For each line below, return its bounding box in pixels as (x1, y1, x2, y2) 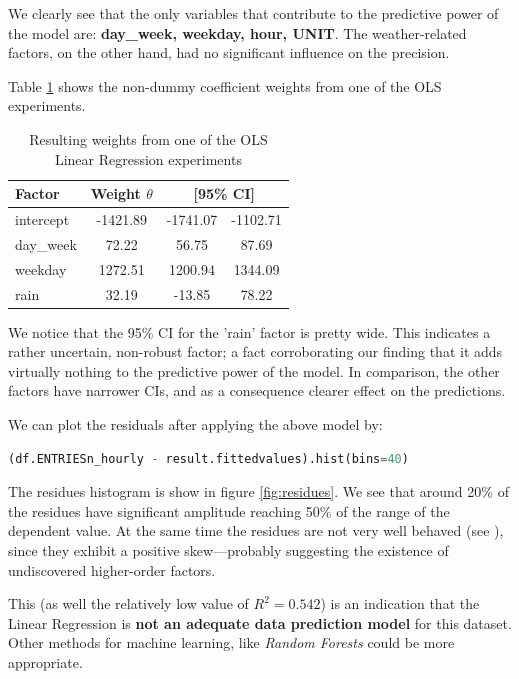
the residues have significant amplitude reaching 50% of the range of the (8, 500, 450, 521)
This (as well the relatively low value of (8, 593, 249, 614)
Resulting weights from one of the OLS (29, 128, 268, 149)
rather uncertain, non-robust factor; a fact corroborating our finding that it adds (8, 341, 503, 362)
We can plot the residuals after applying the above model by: (8, 414, 383, 434)
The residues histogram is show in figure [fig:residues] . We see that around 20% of (8, 481, 509, 502)
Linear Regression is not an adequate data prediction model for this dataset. (8, 612, 512, 633)
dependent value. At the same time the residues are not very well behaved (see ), (8, 520, 504, 541)
